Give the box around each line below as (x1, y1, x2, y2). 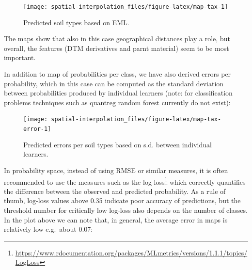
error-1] (23, 126, 51, 133)
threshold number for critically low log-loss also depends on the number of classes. (4, 205, 248, 215)
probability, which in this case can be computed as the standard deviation (4, 78, 224, 88)
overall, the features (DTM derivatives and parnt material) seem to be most (4, 43, 229, 53)
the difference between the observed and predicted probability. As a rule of (4, 186, 226, 196)
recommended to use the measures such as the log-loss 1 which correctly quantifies (4, 175, 246, 187)
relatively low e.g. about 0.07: (4, 224, 93, 234)
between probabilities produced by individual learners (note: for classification (4, 88, 233, 98)
